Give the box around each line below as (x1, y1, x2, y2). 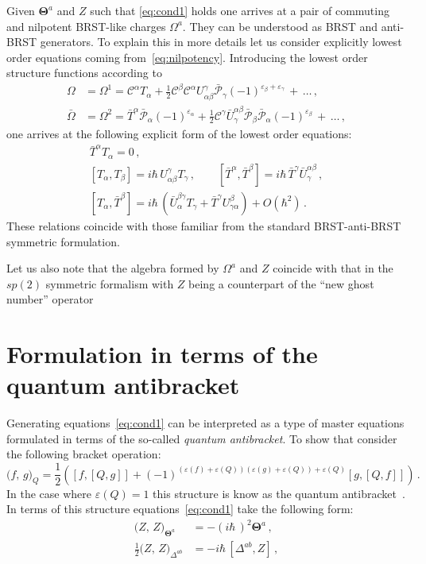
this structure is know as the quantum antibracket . (153, 485, 405, 501)
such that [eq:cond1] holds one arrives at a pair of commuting (90, 2, 389, 18)
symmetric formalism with (45, 275, 174, 292)
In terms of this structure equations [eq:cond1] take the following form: (6, 500, 354, 517)
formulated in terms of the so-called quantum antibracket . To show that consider (6, 430, 397, 446)
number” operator (6, 291, 94, 307)
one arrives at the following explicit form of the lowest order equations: (6, 126, 352, 142)
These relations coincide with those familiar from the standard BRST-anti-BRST (6, 217, 401, 234)
